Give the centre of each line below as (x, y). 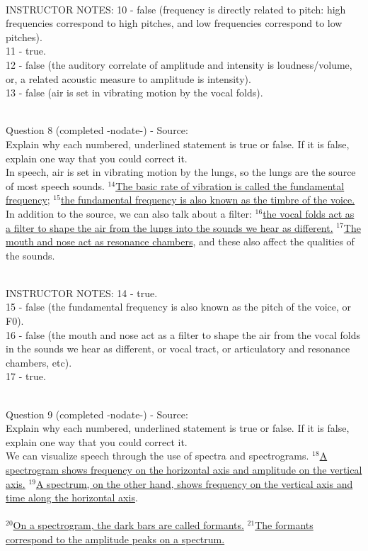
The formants (284, 525)
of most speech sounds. (55, 185)
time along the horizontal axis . (72, 497)
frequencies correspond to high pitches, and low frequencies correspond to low (174, 23)
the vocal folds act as (309, 213)
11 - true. (26, 51)
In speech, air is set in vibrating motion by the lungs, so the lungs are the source (181, 172)
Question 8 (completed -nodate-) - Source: (97, 130)
